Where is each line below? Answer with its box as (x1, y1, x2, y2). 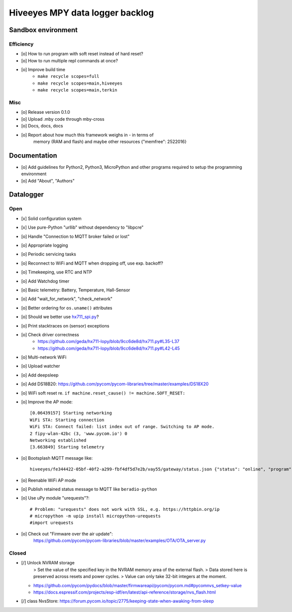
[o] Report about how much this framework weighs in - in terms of (21, 132, 154, 138)
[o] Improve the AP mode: (21, 399, 73, 405)
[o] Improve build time (21, 67, 66, 72)
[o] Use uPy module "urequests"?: (21, 495, 90, 501)
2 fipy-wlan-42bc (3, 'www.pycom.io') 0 (30, 431, 128, 436)
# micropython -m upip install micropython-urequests (30, 513, 161, 519)
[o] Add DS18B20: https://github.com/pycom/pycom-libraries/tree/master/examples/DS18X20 (21, 381, 209, 387)
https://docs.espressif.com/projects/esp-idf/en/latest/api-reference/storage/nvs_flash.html (33, 589, 216, 595)
